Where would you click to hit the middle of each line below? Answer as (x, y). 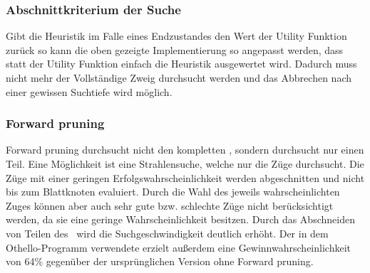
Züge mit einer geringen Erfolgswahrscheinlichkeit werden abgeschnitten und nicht (185, 177)
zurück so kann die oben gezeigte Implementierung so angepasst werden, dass (175, 49)
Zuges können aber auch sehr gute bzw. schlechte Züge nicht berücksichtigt (170, 205)
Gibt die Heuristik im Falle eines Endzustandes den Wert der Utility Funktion (176, 36)
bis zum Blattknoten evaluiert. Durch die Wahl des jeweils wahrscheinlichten (173, 192)
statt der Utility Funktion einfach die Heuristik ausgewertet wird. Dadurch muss (181, 64)
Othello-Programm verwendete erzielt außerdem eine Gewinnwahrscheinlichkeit (178, 247)
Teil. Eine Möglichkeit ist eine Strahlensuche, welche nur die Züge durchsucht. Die (185, 164)
